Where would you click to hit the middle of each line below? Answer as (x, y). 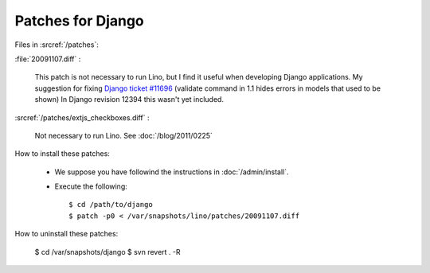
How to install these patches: (63, 154)
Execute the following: (91, 186)
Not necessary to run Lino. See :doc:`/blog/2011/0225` (123, 135)
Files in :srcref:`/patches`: (57, 45)
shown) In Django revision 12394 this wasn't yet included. (129, 99)
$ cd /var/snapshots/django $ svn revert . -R (107, 252)
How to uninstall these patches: (66, 234)
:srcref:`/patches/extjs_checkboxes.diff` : (82, 117)
